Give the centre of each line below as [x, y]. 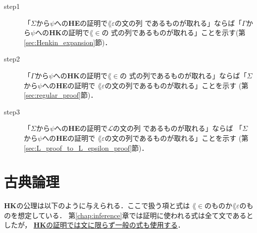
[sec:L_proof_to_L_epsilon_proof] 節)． [86, 147]
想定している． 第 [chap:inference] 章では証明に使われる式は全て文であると [135, 215]
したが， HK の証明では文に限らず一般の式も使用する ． [94, 225]
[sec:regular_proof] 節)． [61, 95]
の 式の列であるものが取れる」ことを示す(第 [174, 32]
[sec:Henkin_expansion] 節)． [68, 42]
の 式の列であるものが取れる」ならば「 [183, 75]
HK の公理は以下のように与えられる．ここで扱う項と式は [97, 205]
